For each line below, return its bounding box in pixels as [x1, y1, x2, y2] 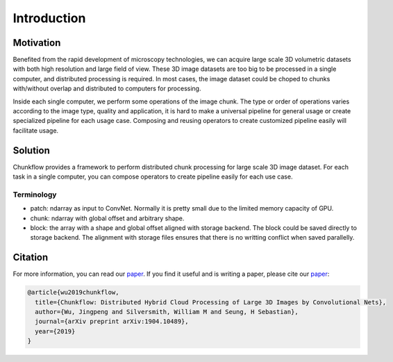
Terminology [12, 190, 57, 199]
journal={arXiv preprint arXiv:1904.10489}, [35, 318, 189, 326]
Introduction [12, 10, 86, 26]
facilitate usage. [12, 126, 59, 135]
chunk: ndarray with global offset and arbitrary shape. [30, 214, 185, 222]
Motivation [12, 37, 61, 49]
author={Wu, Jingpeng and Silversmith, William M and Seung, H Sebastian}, [35, 308, 299, 316]
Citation [12, 252, 49, 263]
